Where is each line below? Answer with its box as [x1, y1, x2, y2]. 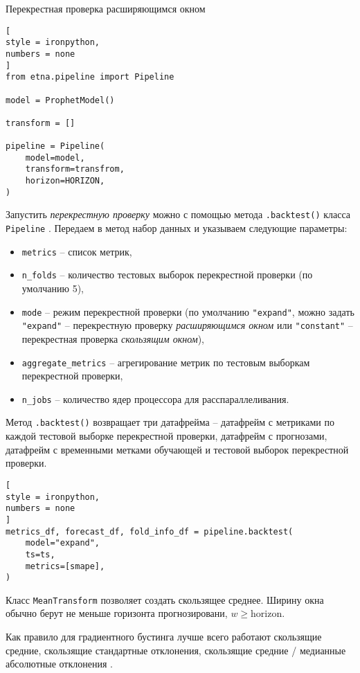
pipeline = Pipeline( [6, 141, 105, 152]
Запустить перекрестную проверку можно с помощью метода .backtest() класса [6, 207, 351, 222]
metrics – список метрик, [21, 244, 132, 258]
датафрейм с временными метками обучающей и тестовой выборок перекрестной [6, 442, 349, 456]
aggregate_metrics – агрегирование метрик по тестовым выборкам [21, 355, 310, 369]
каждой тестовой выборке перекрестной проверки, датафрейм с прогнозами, [6, 429, 327, 443]
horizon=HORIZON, [25, 176, 105, 186]
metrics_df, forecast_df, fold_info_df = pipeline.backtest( [6, 526, 294, 537]
